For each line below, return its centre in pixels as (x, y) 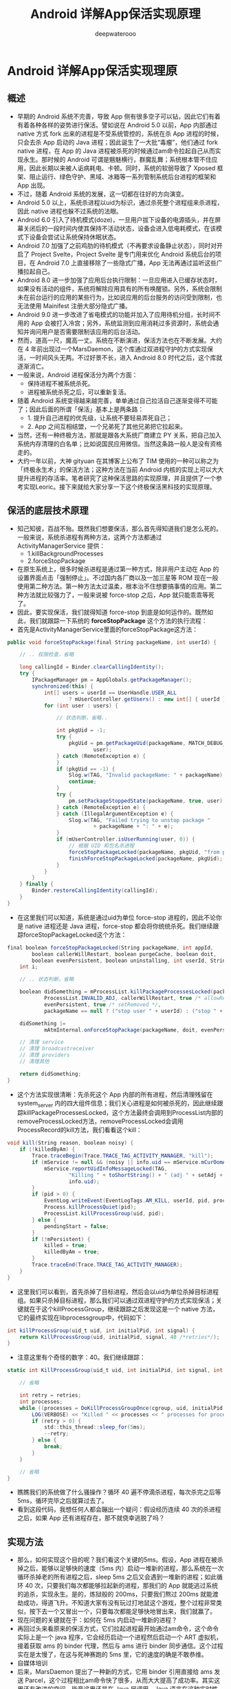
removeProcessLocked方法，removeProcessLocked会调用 (100, 1121)
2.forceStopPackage (56, 561)
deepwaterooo (115, 33)
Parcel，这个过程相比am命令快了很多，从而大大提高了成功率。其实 (120, 1680)
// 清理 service (42, 1042)
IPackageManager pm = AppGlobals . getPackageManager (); (112, 680)
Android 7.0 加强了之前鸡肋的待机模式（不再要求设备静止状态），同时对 (117, 245)
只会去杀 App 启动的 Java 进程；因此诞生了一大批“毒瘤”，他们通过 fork (118, 142)
